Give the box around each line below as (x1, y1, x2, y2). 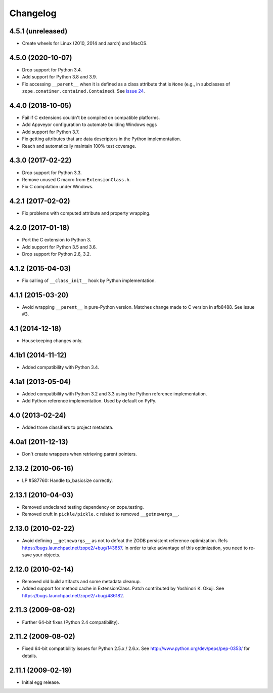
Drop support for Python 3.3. (22, 170, 82, 176)
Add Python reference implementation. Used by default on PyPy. (22, 398, 157, 404)
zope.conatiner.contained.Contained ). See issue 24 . (22, 88, 145, 94)
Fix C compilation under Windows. (22, 184, 94, 190)
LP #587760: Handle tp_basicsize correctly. (22, 477, 113, 483)
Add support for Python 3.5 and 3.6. (22, 243, 97, 250)
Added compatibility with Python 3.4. (22, 364, 100, 370)
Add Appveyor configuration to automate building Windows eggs (22, 121, 157, 128)
